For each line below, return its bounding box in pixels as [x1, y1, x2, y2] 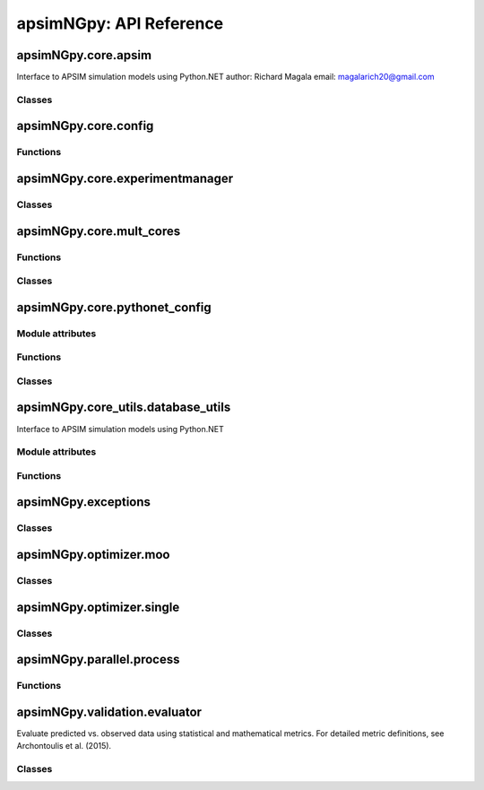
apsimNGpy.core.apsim [16, 48, 152, 63]
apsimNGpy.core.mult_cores [16, 223, 181, 239]
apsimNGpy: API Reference [16, 13, 224, 33]
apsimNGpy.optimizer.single [16, 599, 180, 614]
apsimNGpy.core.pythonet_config [16, 300, 212, 315]
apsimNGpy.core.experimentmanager [16, 171, 234, 187]
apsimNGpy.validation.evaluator [16, 704, 202, 719]
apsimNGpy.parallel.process [16, 652, 180, 667]
